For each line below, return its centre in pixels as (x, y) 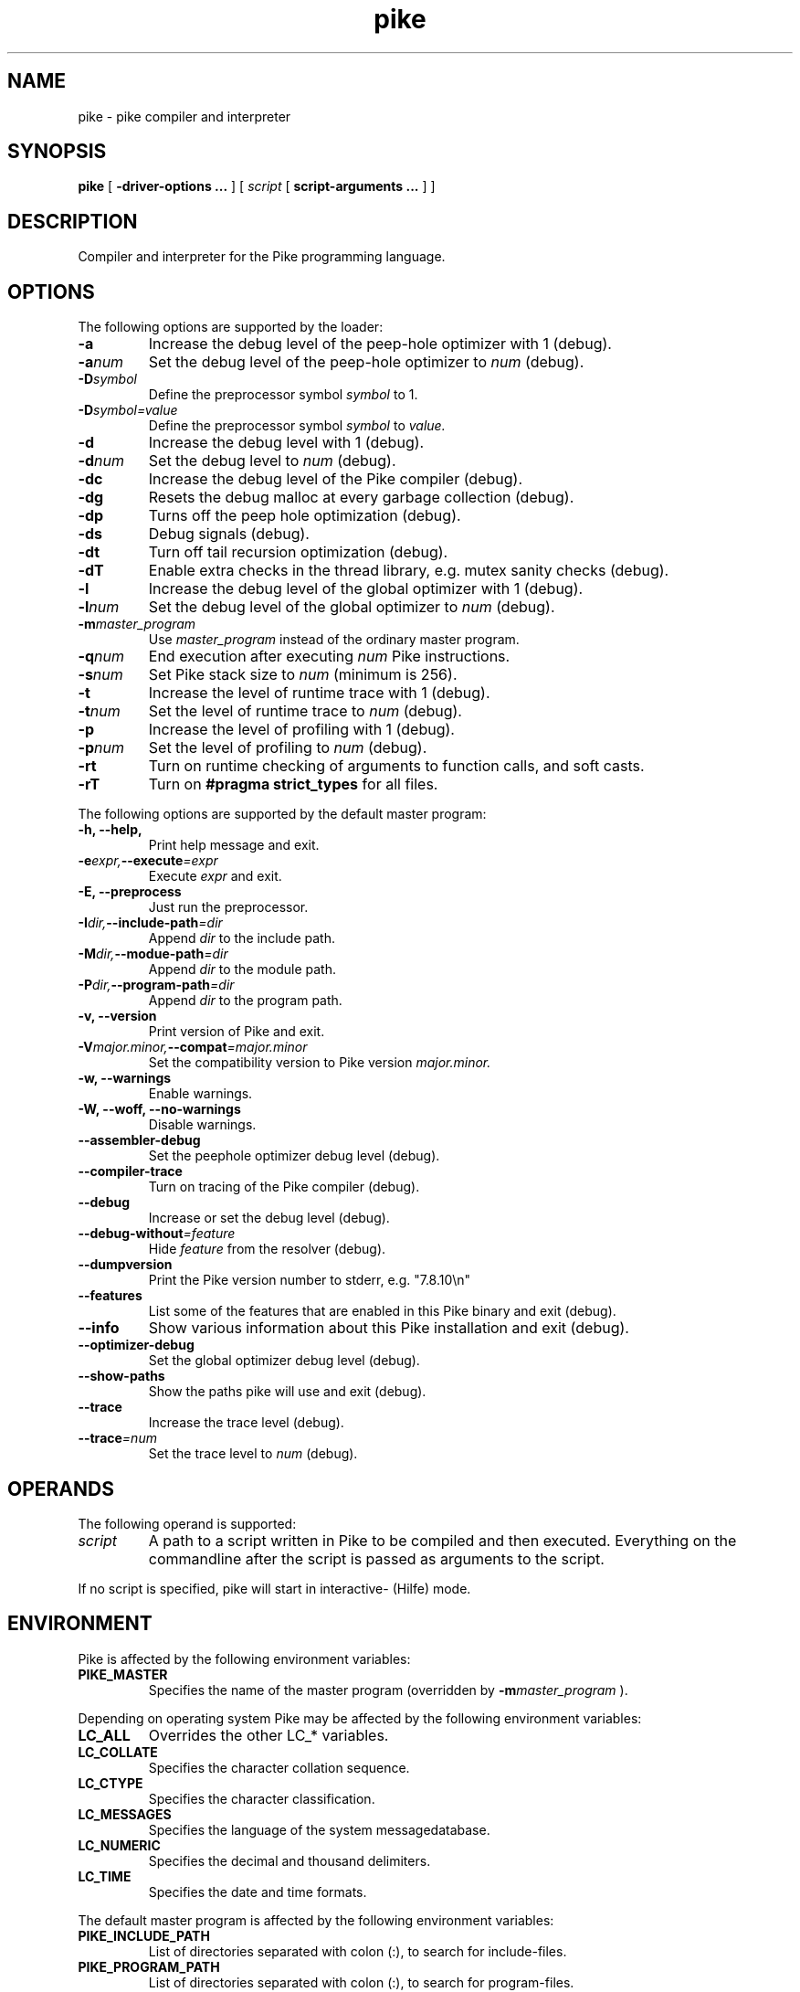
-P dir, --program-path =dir (156, 985)
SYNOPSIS (57, 152)
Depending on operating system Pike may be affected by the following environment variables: (360, 1718)
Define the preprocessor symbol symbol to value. (297, 426)
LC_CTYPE (111, 1783)
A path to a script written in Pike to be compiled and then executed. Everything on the (442, 1540)
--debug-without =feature (157, 1234)
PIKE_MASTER (123, 1674)
